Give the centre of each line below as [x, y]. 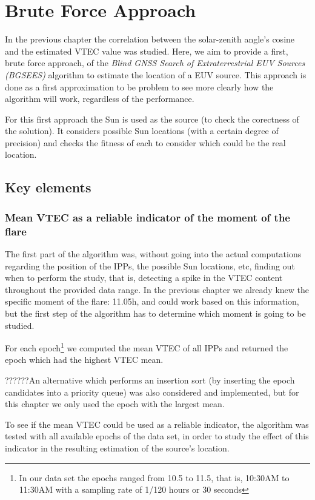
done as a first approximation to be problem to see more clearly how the [139, 86]
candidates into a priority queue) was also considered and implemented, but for [152, 392]
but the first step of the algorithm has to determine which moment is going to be [155, 313]
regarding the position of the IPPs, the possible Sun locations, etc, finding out [150, 265]
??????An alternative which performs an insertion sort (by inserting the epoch [150, 380]
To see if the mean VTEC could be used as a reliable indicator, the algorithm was [157, 424]
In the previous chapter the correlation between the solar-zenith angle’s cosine [150, 39]
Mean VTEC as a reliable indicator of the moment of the [148, 217]
